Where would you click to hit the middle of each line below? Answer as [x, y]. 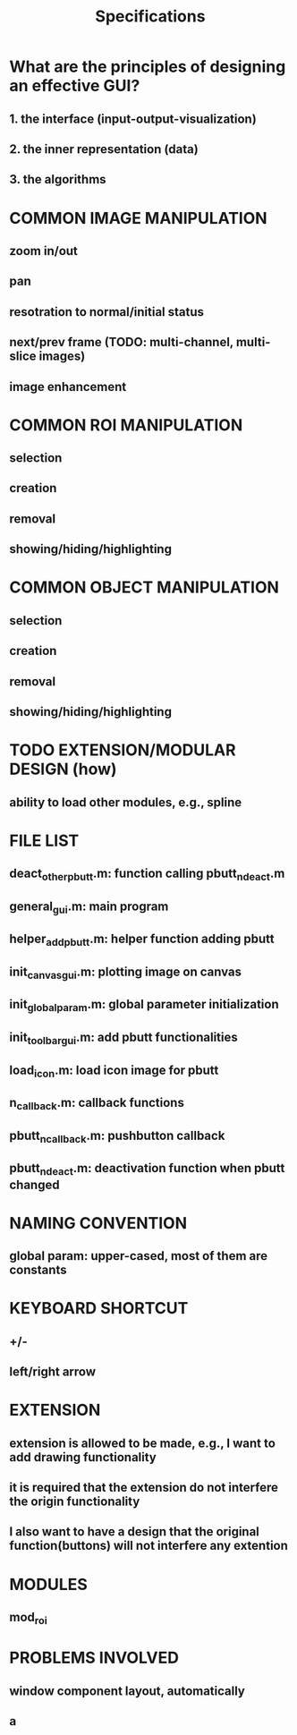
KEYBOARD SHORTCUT [99, 1309]
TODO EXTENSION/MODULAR [123, 750]
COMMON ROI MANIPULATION [126, 425]
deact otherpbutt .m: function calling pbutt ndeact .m [147, 875]
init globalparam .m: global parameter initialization [144, 1006]
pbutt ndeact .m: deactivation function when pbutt [147, 1169]
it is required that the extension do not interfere [144, 1488]
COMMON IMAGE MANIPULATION [138, 218]
